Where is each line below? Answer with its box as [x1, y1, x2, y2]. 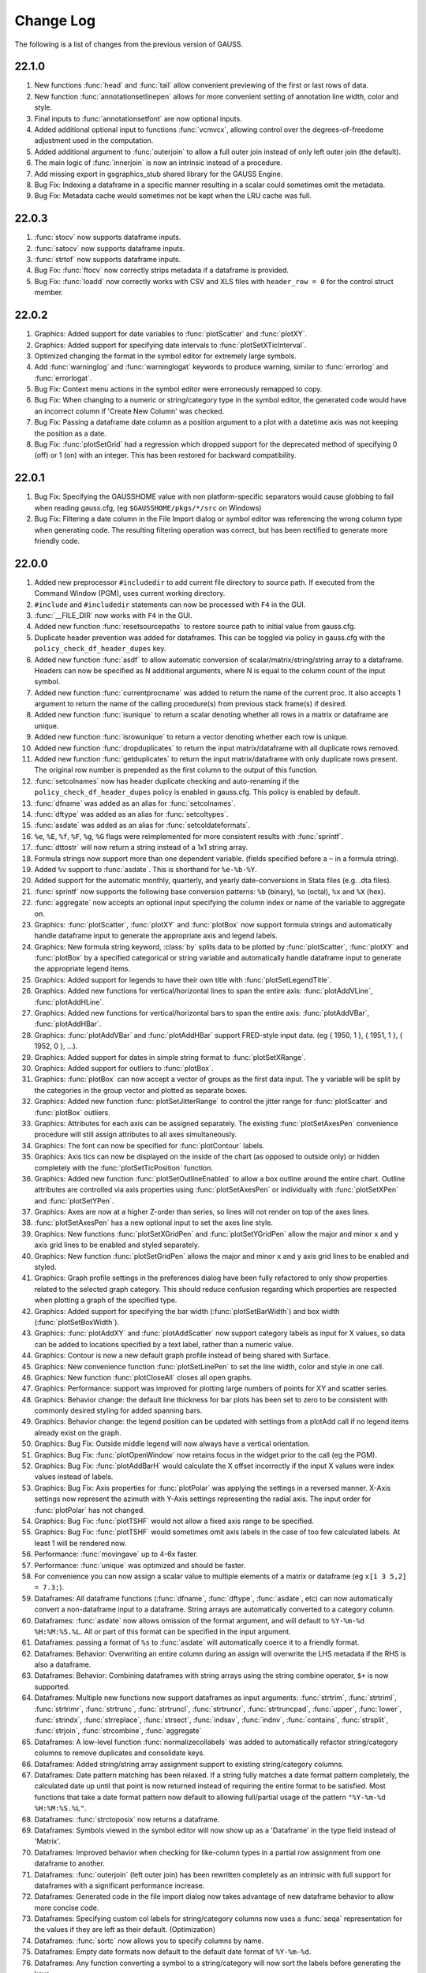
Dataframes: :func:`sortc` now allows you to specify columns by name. [34, 1936, 264, 1945]
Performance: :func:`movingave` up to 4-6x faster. [34, 1549, 198, 1559]
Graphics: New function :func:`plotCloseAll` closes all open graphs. [34, 1372, 252, 1382]
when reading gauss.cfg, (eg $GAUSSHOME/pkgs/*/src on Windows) [34, 503, 262, 512]
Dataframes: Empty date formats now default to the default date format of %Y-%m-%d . [34, 1947, 312, 1956]
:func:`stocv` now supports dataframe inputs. [34, 233, 181, 242]
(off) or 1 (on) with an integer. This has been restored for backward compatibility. [34, 451, 297, 460]
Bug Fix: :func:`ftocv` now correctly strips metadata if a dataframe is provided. [34, 265, 290, 275]
